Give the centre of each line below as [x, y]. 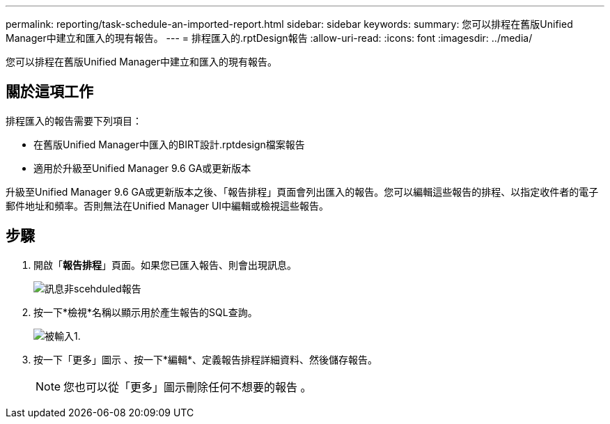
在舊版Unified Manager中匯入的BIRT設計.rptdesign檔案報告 [169, 144]
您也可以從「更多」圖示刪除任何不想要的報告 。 [188, 387]
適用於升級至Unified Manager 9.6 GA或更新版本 [142, 168]
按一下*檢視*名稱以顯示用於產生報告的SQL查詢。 [146, 312]
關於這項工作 [49, 92]
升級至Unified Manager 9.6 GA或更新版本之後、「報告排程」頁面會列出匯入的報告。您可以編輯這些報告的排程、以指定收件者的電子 [302, 191]
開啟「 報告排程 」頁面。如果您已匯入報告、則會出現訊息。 [165, 265]
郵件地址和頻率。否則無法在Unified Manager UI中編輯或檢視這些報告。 [167, 205]
